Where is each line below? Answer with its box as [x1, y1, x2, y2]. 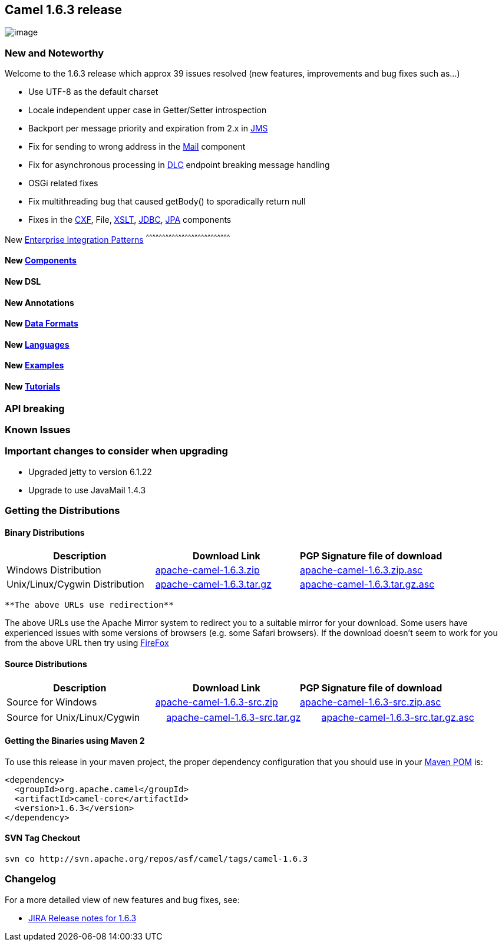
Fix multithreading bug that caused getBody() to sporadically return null [28, 196, 306, 207]
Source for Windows [6, 696, 97, 708]
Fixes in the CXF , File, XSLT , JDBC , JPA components [28, 215, 232, 225]
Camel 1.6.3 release [5, 2, 123, 17]
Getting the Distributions [5, 505, 120, 517]
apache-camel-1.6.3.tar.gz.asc [300, 578, 435, 591]
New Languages [5, 339, 70, 350]
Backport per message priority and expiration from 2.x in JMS [28, 123, 268, 134]
